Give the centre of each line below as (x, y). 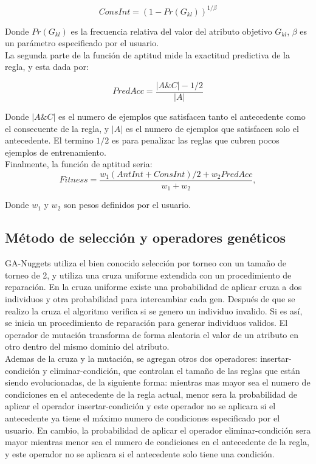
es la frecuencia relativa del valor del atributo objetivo (171, 31)
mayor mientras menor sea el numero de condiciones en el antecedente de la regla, (157, 442)
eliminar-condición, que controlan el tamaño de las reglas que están (175, 370)
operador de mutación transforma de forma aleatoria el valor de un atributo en (152, 334)
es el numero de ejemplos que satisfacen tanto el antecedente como (182, 116)
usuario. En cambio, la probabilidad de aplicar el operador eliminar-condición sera (158, 430)
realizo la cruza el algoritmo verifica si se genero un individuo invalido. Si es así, (154, 310)
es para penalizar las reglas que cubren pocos (196, 140)
